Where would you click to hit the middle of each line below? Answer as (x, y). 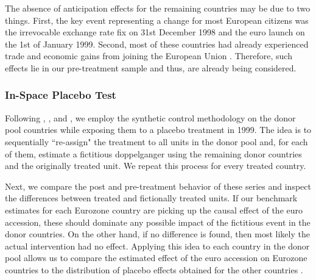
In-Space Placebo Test (61, 95)
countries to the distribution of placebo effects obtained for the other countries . (154, 269)
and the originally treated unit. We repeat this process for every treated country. (156, 166)
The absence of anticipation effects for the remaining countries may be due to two (158, 8)
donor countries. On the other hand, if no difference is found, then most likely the (157, 234)
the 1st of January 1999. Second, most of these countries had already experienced (157, 44)
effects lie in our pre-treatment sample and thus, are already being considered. (151, 67)
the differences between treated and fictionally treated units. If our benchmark (151, 198)
